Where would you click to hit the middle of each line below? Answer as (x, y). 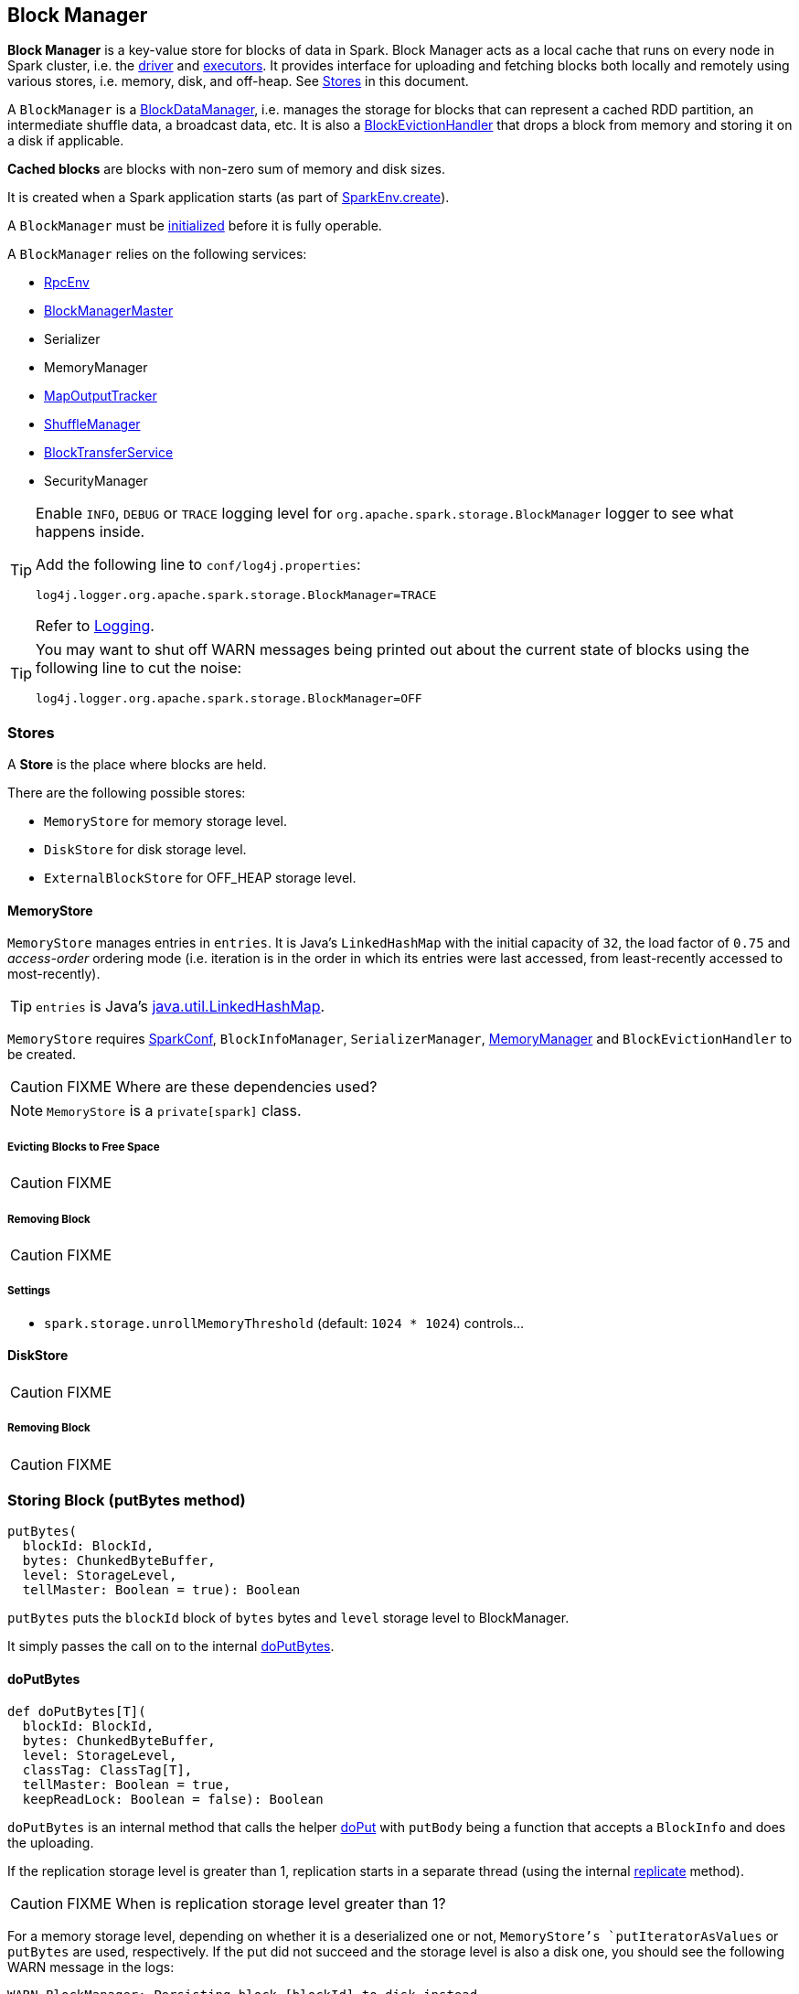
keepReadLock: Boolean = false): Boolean (173, 1799)
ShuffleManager (92, 424)
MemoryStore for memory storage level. (165, 821)
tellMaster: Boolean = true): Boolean (161, 1590)
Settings (29, 1291)
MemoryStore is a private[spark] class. (174, 1111)
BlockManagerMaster (109, 311)
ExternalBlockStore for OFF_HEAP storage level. (200, 878)
